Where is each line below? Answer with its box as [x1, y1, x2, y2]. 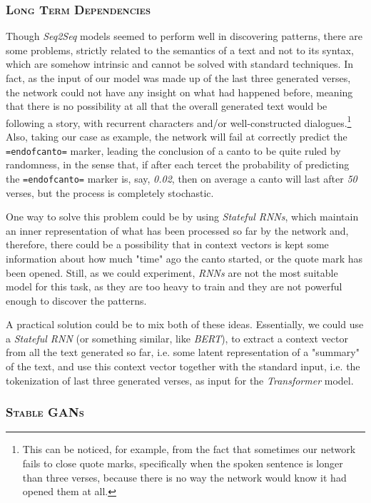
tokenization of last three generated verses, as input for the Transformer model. [6, 372, 354, 387]
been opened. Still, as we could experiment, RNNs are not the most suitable [6, 265, 338, 280]
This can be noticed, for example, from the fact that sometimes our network [22, 442, 356, 457]
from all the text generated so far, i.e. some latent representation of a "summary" [6, 345, 360, 360]
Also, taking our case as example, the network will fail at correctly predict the [6, 129, 347, 144]
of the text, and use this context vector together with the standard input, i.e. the [6, 359, 360, 374]
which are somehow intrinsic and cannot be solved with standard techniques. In [6, 56, 354, 71]
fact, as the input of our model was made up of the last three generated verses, [6, 71, 351, 85]
